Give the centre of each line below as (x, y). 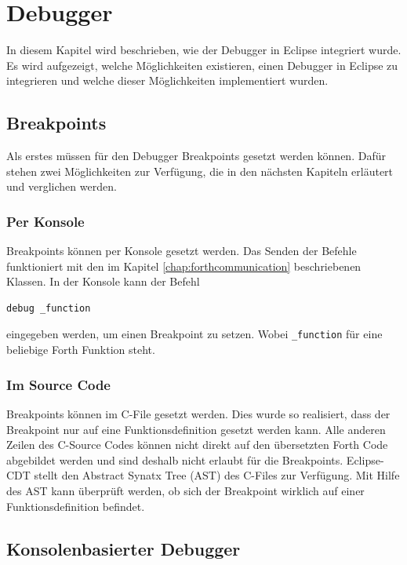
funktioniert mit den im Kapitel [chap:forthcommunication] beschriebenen (184, 266)
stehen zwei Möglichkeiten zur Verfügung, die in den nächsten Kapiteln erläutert (200, 171)
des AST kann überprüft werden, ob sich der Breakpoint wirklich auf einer (185, 490)
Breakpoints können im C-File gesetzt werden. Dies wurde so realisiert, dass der (198, 413)
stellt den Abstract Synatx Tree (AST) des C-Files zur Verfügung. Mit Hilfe (217, 475)
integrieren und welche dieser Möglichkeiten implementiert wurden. (167, 80)
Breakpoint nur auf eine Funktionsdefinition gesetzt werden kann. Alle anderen (196, 429)
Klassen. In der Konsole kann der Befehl (103, 281)
